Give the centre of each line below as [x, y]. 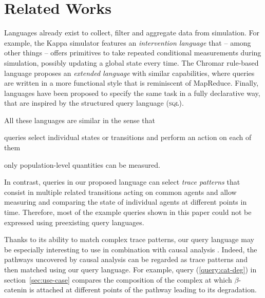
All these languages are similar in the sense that [80, 120]
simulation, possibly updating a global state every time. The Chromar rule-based [131, 62]
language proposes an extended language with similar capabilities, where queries [129, 73]
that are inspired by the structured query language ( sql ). [94, 103]
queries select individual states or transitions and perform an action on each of [128, 137]
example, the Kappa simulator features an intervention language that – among [128, 42]
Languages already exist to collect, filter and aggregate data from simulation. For [132, 33]
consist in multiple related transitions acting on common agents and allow [120, 192]
